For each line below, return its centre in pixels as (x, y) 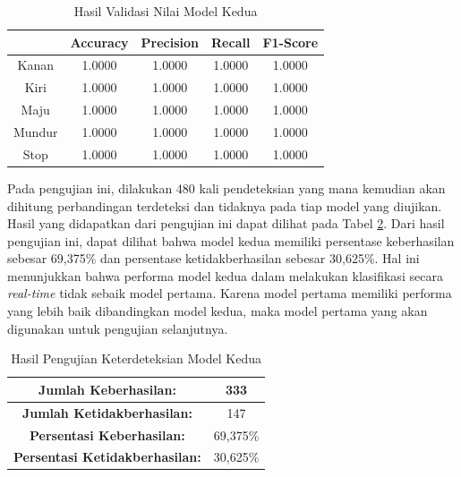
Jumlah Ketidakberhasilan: (107, 412)
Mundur (36, 131)
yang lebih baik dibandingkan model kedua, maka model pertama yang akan (218, 311)
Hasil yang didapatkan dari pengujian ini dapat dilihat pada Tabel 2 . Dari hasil (226, 223)
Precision (170, 42)
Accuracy (99, 42)
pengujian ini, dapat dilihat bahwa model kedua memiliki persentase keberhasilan (231, 240)
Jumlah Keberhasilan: (107, 389)
